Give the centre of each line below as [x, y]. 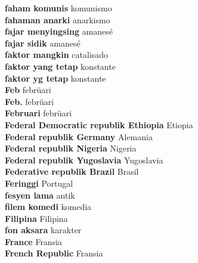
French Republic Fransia [54, 253]
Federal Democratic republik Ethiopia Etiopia [99, 124]
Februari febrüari [38, 113]
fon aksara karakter [43, 230]
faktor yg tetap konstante [55, 78]
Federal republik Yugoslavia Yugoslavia [84, 160]
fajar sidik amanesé [43, 43]
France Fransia [34, 241]
